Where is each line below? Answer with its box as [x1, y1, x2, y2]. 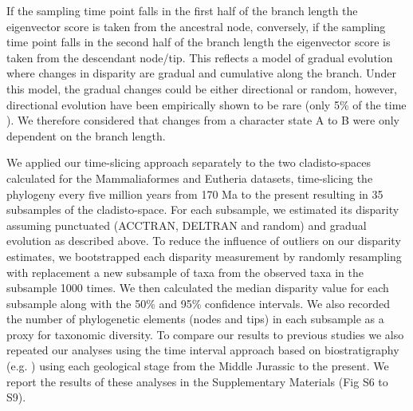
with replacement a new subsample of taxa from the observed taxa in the [6, 263, 364, 280]
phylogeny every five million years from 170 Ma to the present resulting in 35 [6, 185, 383, 202]
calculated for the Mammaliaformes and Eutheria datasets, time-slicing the [6, 169, 373, 186]
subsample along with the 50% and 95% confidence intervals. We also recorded [6, 294, 391, 311]
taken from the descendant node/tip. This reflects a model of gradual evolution [6, 49, 393, 65]
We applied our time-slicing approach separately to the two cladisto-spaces [6, 154, 372, 171]
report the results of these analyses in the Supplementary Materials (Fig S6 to [6, 373, 388, 389]
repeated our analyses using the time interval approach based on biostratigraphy [6, 342, 399, 358]
